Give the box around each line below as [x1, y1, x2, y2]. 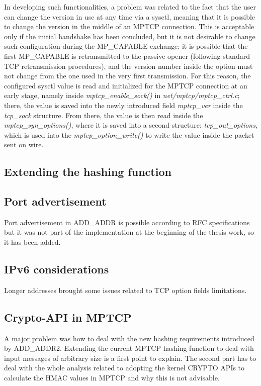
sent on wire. [4, 139, 44, 150]
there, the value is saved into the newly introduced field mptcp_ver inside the [4, 100, 243, 110]
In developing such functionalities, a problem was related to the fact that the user [4, 2, 256, 12]
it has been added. [4, 237, 61, 247]
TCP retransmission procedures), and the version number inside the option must [4, 60, 253, 71]
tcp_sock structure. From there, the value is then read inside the [4, 110, 203, 120]
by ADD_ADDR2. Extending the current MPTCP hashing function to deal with [4, 343, 254, 353]
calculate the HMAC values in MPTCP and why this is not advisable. [4, 372, 220, 383]
